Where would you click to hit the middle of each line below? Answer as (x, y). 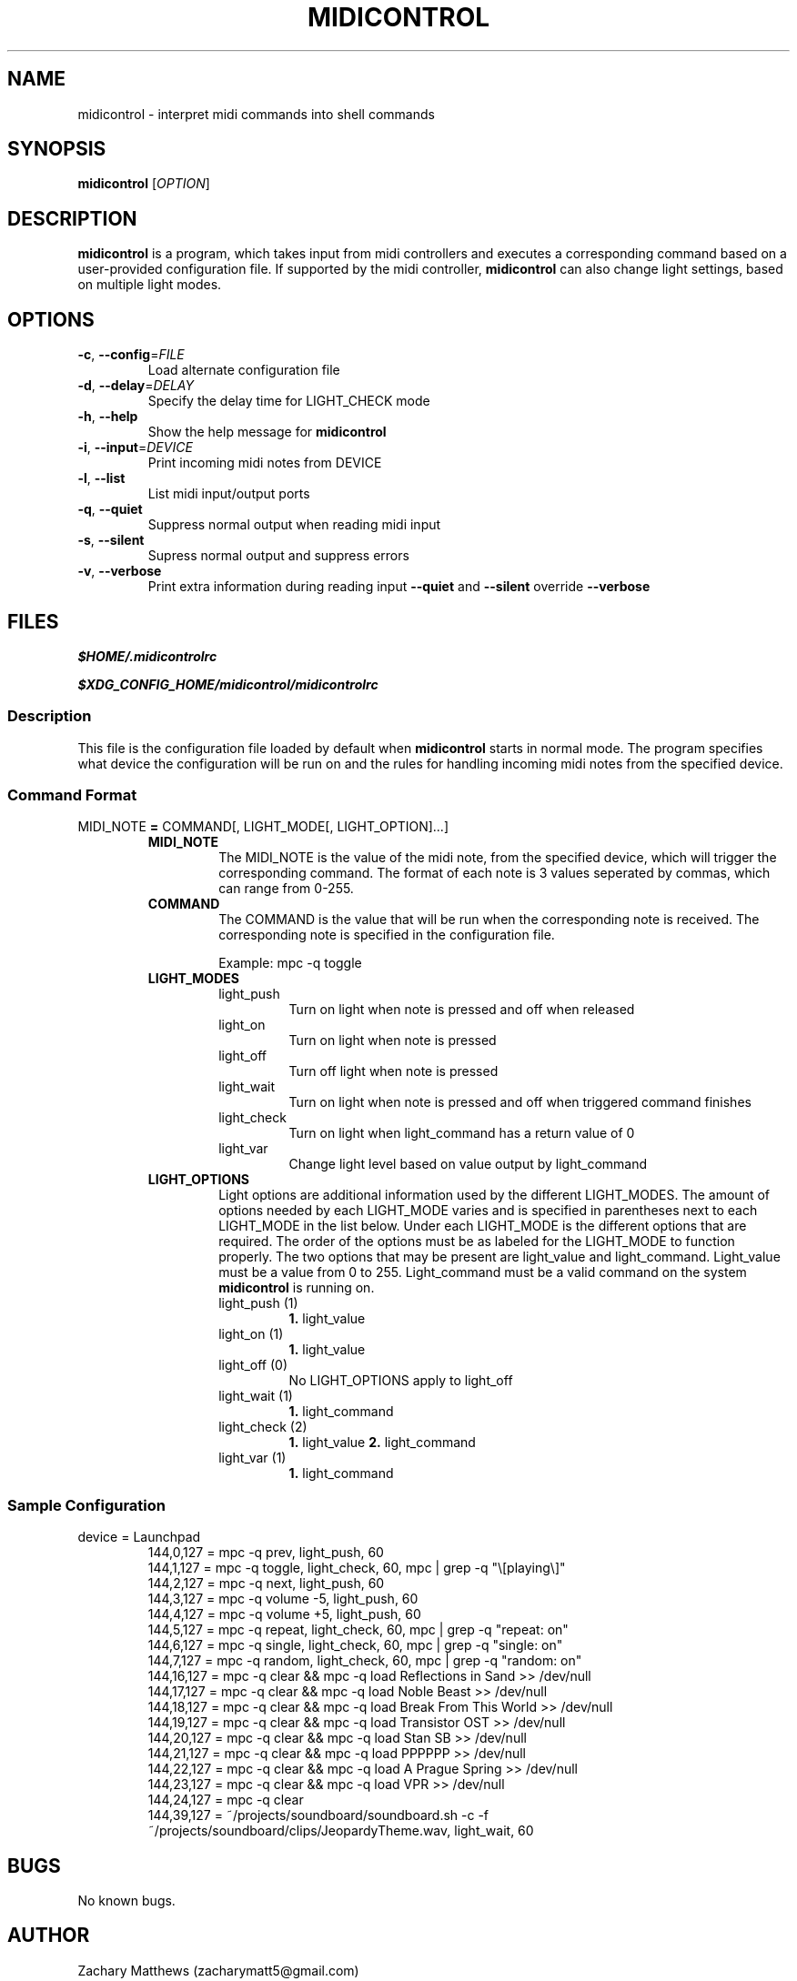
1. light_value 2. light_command (382, 1443)
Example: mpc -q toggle (290, 963)
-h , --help (108, 417)
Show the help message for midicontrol (267, 432)
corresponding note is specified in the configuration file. (387, 935)
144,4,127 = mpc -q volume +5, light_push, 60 (284, 1614)
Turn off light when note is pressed (393, 1071)
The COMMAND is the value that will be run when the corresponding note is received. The (489, 920)
